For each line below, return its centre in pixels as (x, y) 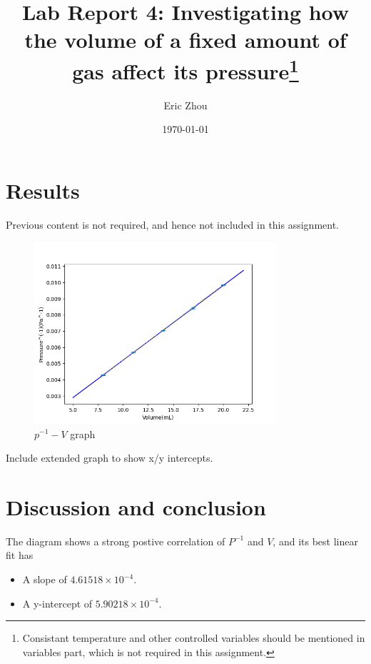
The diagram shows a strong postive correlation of (116, 541)
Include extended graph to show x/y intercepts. (110, 458)
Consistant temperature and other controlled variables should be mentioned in (194, 638)
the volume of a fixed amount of (185, 40)
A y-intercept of (57, 603)
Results (43, 190)
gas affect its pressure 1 (185, 69)
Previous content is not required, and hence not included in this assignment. (172, 224)
